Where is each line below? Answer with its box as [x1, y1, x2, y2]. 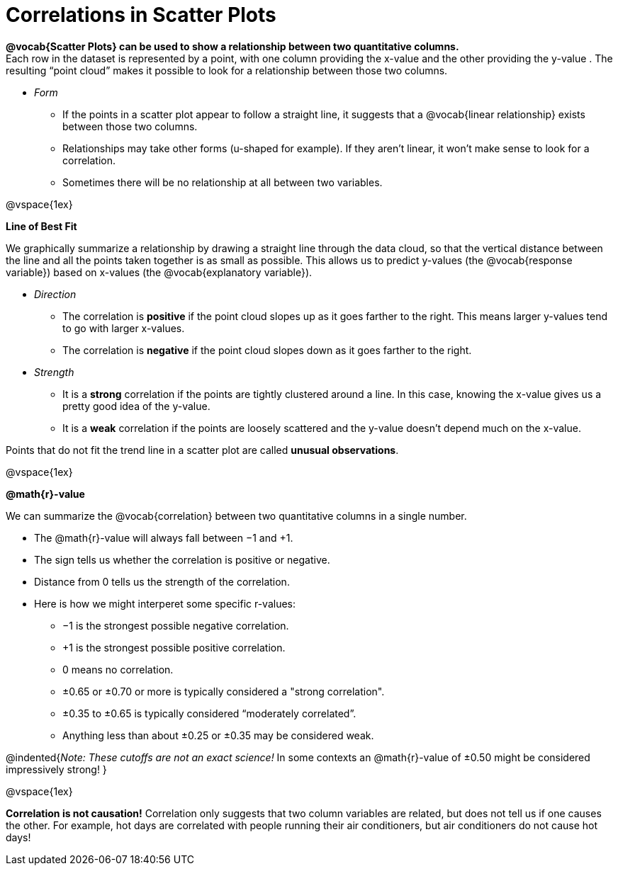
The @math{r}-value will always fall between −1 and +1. [34, 531, 293, 544]
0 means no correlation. [62, 663, 174, 676]
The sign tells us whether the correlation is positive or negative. [34, 553, 330, 566]
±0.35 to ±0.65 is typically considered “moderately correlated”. [62, 707, 356, 719]
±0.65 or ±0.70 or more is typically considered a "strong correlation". [62, 685, 385, 698]
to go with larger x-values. [62, 321, 185, 334]
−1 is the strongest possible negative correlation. [62, 619, 289, 632]
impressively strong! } [6, 763, 107, 775]
